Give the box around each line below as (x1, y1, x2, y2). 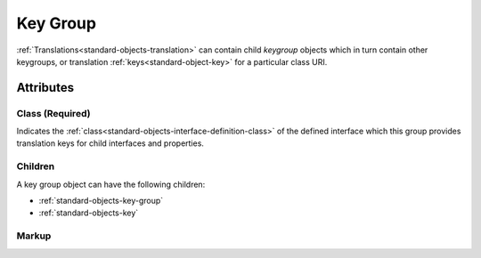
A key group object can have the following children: (16, 179, 206, 189)
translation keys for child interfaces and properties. (16, 138, 205, 149)
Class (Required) (16, 107, 91, 119)
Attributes (16, 80, 75, 95)
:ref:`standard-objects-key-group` (38, 196, 164, 206)
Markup (16, 230, 52, 242)
